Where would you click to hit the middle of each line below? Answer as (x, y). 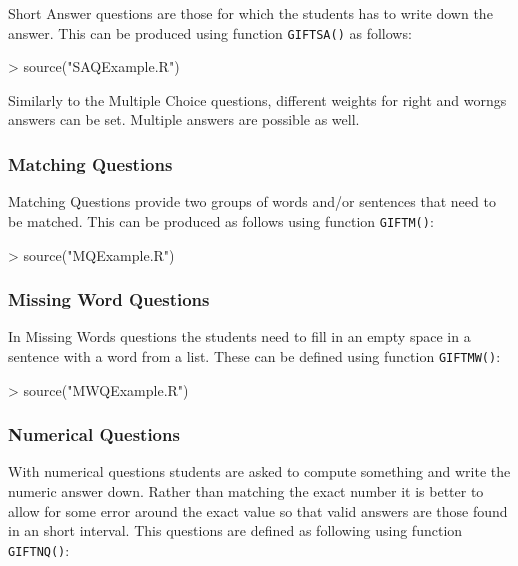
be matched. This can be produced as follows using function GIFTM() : (221, 220)
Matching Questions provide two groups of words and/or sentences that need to (252, 201)
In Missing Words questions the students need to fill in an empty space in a (239, 336)
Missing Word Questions (109, 299)
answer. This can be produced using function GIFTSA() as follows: (210, 32)
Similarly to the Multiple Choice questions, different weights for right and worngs (257, 99)
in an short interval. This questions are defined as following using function (235, 530)
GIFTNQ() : (39, 549)
